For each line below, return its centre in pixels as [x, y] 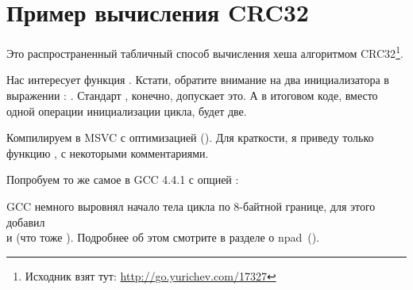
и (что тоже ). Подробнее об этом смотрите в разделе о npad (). [163, 237]
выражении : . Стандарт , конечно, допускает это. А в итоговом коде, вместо [192, 95]
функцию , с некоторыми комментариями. [108, 153]
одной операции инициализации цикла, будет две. [127, 111]
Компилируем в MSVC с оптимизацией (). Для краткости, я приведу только [190, 137]
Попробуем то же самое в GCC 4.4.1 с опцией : [123, 179]
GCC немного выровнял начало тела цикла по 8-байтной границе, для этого [191, 206]
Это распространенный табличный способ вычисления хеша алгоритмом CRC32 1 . [205, 52]
